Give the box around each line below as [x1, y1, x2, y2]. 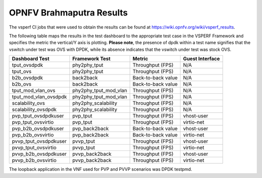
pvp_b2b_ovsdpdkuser [12, 125, 64, 132]
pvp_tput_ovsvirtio [12, 119, 54, 126]
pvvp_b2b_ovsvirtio [12, 157, 57, 164]
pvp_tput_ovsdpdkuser [12, 113, 64, 119]
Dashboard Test [12, 56, 49, 62]
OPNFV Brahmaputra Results [9, 7, 128, 18]
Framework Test [72, 56, 111, 62]
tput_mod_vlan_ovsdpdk [12, 93, 67, 100]
